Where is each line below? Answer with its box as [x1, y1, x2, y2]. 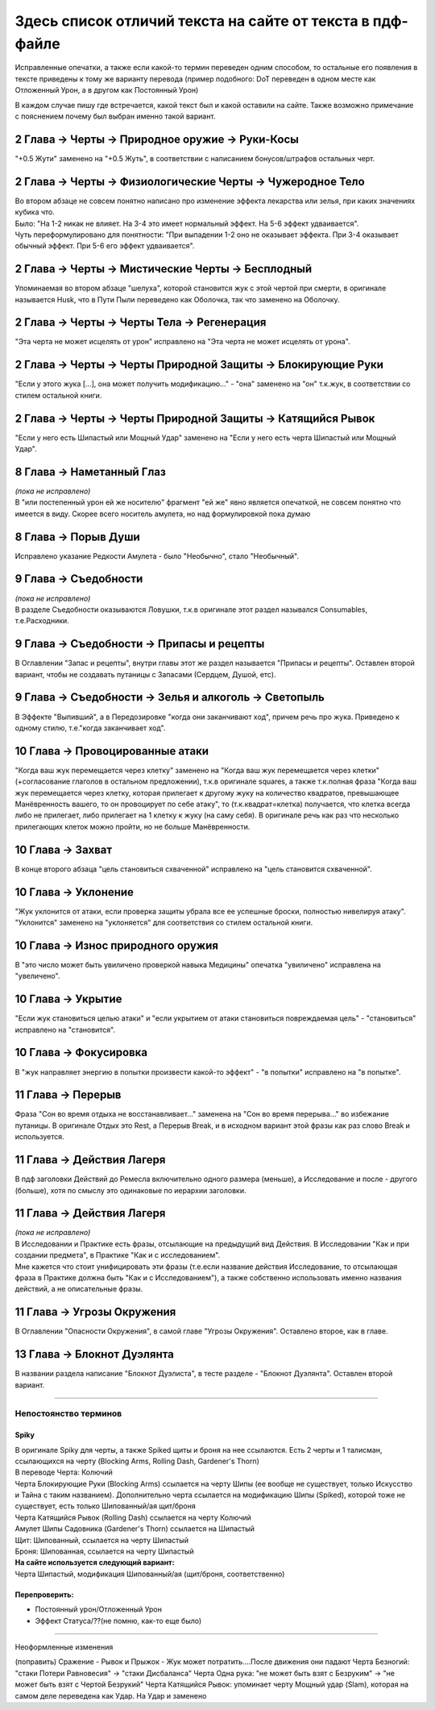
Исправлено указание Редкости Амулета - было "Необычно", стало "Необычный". [14, 551, 300, 560]
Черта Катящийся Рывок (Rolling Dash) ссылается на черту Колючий [14, 1512, 251, 1522]
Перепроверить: [14, 1589, 74, 1600]
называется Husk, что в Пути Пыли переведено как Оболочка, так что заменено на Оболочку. [14, 294, 340, 304]
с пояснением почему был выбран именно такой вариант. [14, 111, 216, 121]
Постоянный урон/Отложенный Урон [35, 1604, 163, 1614]
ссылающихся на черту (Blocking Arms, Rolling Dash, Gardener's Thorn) [14, 1456, 259, 1466]
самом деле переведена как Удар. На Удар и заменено [14, 1691, 207, 1700]
